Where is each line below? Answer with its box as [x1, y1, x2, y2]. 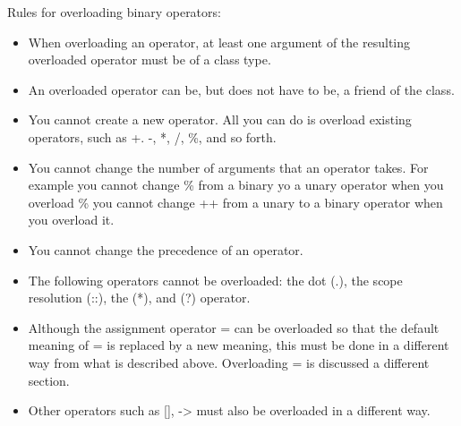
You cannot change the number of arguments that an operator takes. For [28, 158, 429, 176]
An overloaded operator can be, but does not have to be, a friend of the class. [28, 80, 455, 98]
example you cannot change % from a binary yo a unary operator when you [28, 175, 444, 194]
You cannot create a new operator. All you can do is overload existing [28, 110, 412, 129]
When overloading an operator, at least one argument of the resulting [28, 32, 410, 51]
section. [28, 371, 70, 389]
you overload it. [28, 210, 115, 229]
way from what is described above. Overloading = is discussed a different [28, 353, 430, 371]
